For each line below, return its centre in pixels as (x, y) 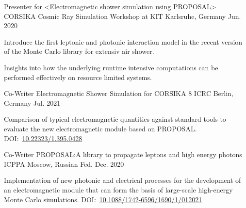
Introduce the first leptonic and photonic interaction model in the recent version (123, 41)
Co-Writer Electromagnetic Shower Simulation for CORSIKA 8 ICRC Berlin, (119, 93)
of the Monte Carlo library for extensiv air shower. (79, 51)
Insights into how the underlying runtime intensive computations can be (111, 67)
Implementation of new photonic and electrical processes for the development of (123, 180)
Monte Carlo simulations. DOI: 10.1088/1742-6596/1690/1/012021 (103, 199)
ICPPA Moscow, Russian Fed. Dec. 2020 (64, 164)
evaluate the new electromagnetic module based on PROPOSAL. (100, 128)
